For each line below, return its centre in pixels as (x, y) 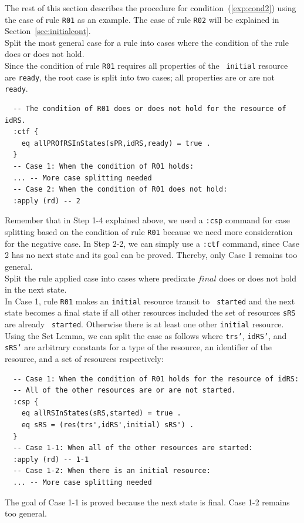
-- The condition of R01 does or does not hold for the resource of (150, 109)
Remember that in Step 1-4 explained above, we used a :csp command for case (147, 220)
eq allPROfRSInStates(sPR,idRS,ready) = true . (116, 143)
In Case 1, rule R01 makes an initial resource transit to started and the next (150, 301)
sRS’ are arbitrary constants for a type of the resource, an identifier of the (139, 347)
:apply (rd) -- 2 (47, 201)
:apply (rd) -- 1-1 (51, 459)
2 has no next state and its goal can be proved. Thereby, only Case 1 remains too (151, 255)
